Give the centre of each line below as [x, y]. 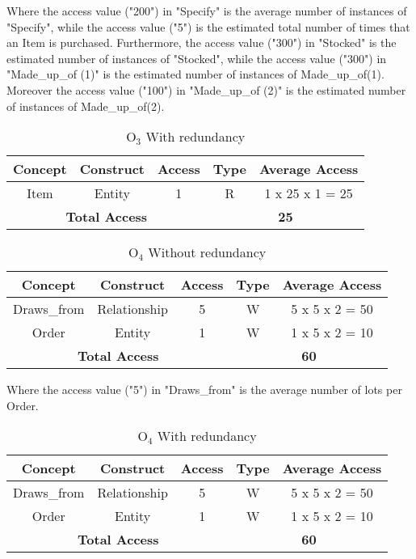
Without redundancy [207, 252]
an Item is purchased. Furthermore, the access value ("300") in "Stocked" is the [202, 42]
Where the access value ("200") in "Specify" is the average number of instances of [207, 11]
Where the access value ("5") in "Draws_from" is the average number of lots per [204, 390]
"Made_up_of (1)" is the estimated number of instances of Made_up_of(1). [195, 74]
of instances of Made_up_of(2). [86, 106]
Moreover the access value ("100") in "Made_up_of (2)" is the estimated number [206, 89]
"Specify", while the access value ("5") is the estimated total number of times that [208, 26]
